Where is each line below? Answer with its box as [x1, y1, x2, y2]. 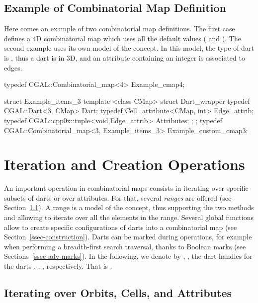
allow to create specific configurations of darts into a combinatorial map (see [4, 222, 237, 232]
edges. [4, 62, 22, 73]
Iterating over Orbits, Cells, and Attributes [4, 285, 232, 300]
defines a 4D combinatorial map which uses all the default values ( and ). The [4, 33, 241, 43]
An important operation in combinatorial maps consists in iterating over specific [4, 183, 249, 193]
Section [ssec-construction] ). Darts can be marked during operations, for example [4, 231, 252, 242]
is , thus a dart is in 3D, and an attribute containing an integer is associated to [4, 52, 245, 63]
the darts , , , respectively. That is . [4, 261, 112, 271]
